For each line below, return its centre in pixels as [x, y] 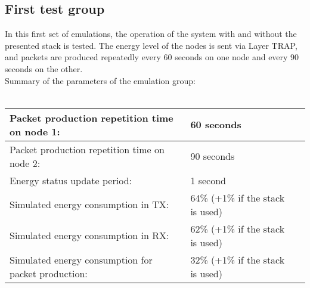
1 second [208, 180]
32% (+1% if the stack [238, 259]
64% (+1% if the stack [238, 197]
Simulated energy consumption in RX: [89, 236]
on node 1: [35, 131]
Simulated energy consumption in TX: [89, 205]
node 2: [25, 163]
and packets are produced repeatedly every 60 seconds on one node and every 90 [152, 57]
